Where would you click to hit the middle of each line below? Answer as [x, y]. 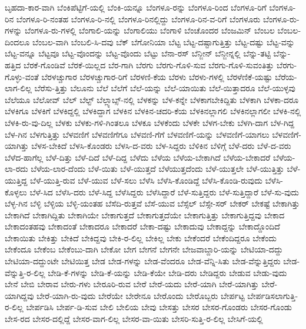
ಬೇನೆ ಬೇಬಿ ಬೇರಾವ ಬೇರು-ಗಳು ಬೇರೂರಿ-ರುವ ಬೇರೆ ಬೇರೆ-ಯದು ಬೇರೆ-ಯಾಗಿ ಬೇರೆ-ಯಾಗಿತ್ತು [132, 284]
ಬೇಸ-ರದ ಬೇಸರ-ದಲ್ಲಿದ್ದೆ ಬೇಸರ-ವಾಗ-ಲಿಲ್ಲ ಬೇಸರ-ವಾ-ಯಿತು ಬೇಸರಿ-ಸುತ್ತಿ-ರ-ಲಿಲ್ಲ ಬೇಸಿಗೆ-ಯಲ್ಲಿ [134, 319]
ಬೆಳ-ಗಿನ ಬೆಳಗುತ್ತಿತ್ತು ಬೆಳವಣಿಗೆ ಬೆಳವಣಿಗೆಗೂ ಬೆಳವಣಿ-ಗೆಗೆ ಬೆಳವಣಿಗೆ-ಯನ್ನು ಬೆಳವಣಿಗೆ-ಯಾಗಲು [137, 134]
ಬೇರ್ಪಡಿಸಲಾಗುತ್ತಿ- [273, 295]
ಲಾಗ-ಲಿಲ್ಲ [18, 88]
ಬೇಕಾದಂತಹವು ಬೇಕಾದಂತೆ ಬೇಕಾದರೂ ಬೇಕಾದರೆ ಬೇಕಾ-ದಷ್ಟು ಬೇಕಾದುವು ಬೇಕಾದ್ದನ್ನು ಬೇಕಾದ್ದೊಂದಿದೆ [142, 226]
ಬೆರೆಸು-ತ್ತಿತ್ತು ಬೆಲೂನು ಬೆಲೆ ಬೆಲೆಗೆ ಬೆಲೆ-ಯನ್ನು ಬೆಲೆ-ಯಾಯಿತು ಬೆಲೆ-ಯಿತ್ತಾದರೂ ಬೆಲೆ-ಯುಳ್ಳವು [165, 88]
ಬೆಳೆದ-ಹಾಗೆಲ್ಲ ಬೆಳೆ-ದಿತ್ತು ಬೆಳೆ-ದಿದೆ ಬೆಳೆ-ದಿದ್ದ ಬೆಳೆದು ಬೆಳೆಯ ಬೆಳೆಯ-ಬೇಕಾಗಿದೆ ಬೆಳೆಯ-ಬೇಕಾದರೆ [138, 157]
